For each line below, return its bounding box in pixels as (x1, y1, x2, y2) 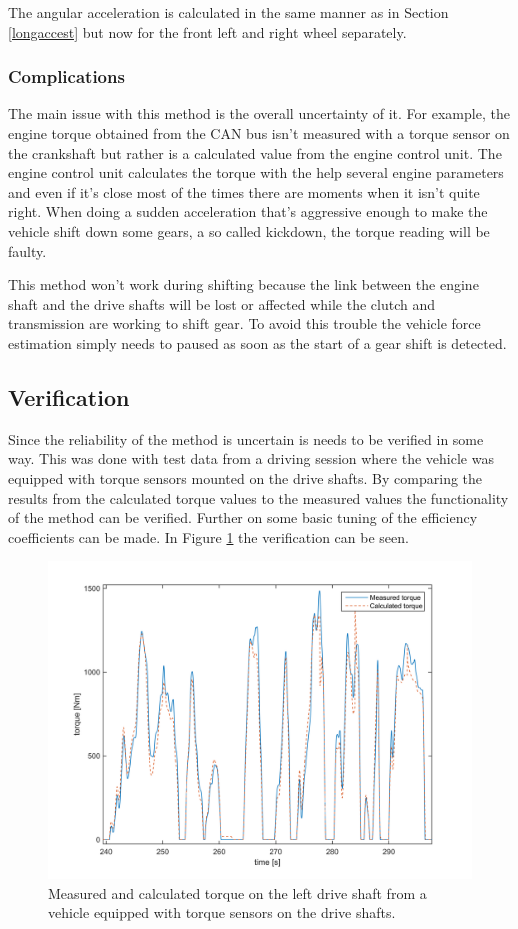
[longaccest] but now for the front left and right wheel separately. (8, 21, 407, 42)
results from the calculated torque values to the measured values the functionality (8, 487, 509, 508)
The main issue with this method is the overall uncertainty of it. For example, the (8, 103, 510, 124)
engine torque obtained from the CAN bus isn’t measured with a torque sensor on (8, 123, 510, 143)
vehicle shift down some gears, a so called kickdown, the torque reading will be (8, 220, 490, 241)
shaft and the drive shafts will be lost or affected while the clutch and (8, 293, 435, 314)
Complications (8, 64, 125, 89)
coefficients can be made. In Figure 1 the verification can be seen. (8, 526, 409, 547)
